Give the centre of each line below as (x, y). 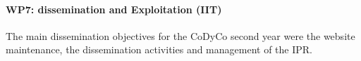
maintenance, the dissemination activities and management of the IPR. (159, 49)
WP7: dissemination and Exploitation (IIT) (114, 9)
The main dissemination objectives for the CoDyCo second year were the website (180, 35)
